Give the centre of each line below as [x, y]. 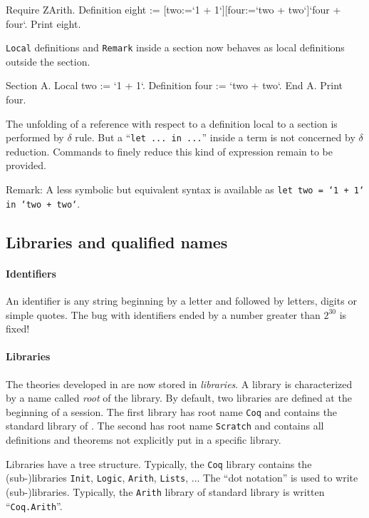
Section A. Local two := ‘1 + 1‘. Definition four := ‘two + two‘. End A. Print [174, 85]
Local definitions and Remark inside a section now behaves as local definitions [175, 47]
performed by [35, 137]
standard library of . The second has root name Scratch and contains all [165, 426]
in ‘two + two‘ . [43, 203]
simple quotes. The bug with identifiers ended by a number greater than [163, 314]
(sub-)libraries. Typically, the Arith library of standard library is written [165, 491]
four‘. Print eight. [43, 23]
